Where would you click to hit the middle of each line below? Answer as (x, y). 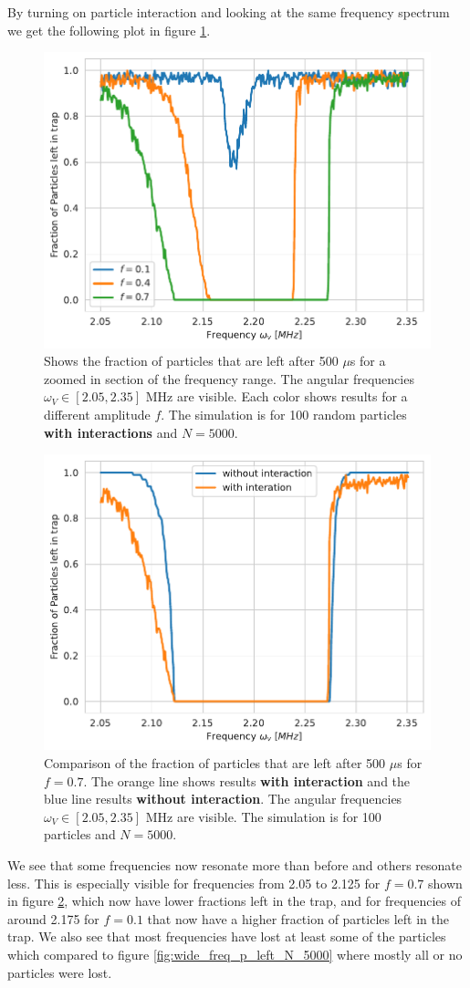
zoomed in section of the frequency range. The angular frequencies (229, 378)
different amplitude (97, 414)
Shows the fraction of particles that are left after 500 (191, 361)
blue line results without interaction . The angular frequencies (223, 799)
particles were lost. (60, 972)
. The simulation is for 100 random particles (284, 414)
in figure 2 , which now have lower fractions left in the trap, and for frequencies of (235, 901)
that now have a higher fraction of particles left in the (298, 918)
